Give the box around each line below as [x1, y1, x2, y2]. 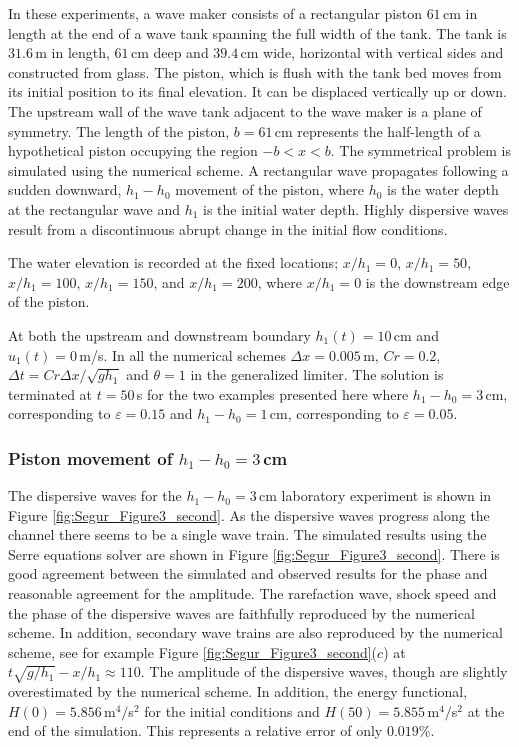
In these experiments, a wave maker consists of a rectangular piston [8, 3, 422, 23]
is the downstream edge [365, 271, 510, 292]
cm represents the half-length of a [274, 120, 481, 141]
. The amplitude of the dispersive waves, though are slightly [140, 661, 508, 682]
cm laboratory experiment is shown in [259, 485, 492, 506]
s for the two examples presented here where [136, 383, 409, 404]
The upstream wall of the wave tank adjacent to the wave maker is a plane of [8, 100, 482, 121]
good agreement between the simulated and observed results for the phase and [8, 563, 488, 584]
